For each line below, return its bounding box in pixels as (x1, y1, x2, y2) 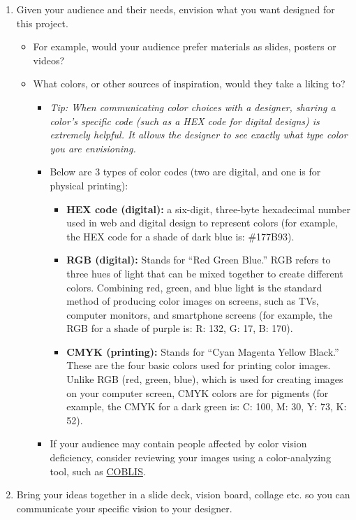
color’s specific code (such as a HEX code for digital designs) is (50, 113, 320, 128)
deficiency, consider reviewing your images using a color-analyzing (50, 450, 331, 465)
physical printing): (50, 178, 128, 192)
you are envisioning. (50, 140, 136, 155)
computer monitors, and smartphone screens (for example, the (66, 307, 333, 322)
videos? (33, 52, 65, 67)
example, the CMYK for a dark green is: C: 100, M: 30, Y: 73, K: (66, 399, 347, 414)
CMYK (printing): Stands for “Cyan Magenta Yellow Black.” (66, 344, 339, 359)
